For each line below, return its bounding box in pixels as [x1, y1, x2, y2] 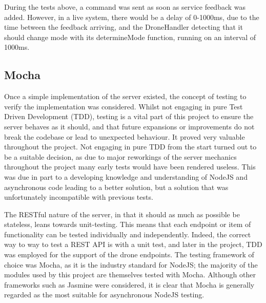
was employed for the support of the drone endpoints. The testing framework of [4, 249, 254, 260]
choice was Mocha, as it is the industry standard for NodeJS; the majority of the [4, 259, 258, 270]
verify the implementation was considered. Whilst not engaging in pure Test [4, 101, 243, 111]
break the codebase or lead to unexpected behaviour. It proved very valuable [4, 131, 245, 142]
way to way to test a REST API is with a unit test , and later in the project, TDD [4, 239, 262, 250]
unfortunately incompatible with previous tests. [4, 192, 153, 202]
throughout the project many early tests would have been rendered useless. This [4, 161, 256, 172]
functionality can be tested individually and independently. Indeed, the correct [4, 229, 251, 239]
